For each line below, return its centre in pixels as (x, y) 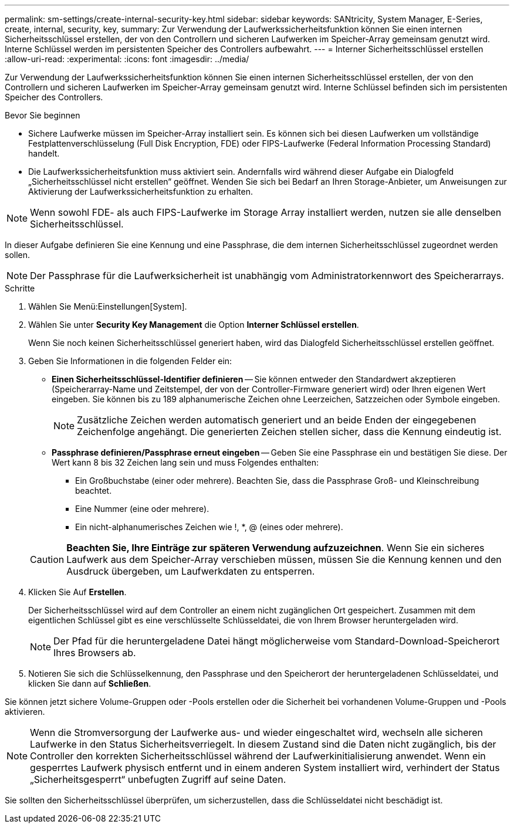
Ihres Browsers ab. (95, 653)
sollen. (18, 255)
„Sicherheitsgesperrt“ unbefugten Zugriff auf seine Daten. (158, 779)
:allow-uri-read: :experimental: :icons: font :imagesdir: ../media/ (127, 59)
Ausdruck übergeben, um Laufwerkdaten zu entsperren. (191, 571)
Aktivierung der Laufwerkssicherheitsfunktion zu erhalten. (141, 191)
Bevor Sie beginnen (43, 115)
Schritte (20, 288)
